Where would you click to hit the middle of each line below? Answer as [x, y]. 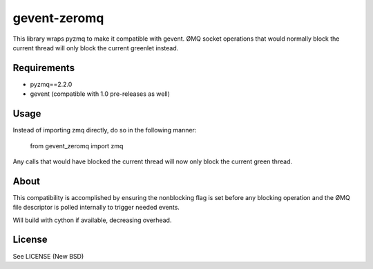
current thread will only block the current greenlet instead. [96, 48]
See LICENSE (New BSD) [48, 256]
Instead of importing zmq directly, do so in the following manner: [105, 130]
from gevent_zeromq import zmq [77, 146]
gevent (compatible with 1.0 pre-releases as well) [100, 94]
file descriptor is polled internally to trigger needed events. [96, 208]
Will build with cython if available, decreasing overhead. [92, 220]
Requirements [44, 68]
